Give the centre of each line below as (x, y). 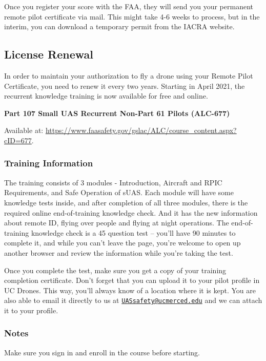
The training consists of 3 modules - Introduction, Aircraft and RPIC (113, 182)
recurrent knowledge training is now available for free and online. (106, 96)
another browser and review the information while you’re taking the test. (119, 252)
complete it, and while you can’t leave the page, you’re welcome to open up (122, 243)
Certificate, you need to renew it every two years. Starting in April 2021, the (125, 85)
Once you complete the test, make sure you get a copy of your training (115, 270)
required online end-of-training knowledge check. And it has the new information (131, 212)
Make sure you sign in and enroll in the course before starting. (102, 352)
